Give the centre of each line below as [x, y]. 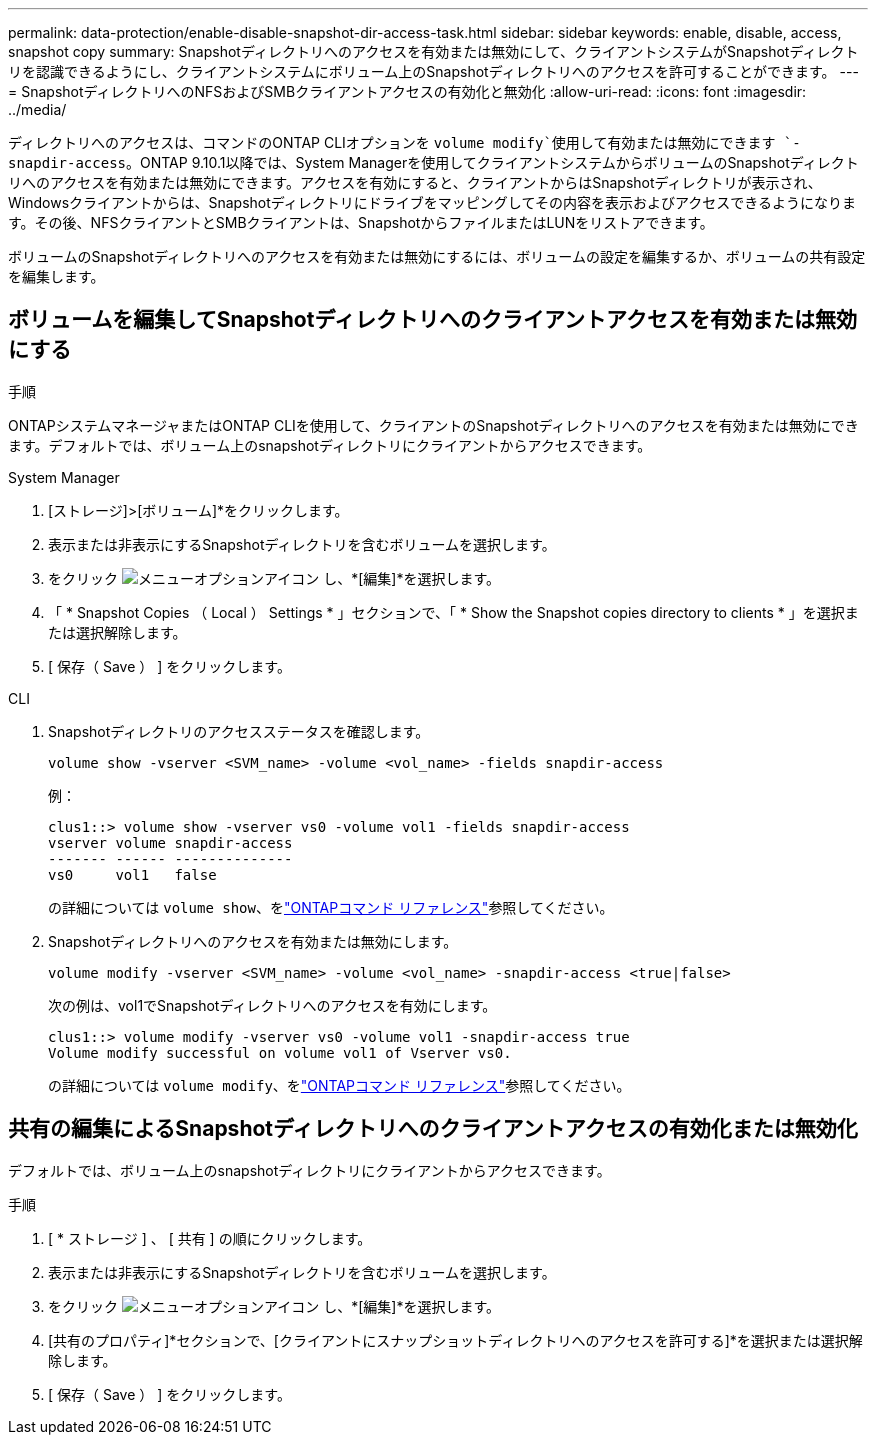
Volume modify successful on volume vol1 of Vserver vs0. [280, 1052]
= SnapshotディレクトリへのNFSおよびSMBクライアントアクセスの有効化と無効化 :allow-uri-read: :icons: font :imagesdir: [407, 91]
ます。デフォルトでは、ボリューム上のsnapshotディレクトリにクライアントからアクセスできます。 [330, 445]
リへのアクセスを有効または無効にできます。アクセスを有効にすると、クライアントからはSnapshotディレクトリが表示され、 [415, 182]
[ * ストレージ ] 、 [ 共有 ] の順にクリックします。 [210, 1238]
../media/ [37, 109]
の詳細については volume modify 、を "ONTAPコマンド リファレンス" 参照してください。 [339, 1085]
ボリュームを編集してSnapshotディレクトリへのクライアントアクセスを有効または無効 [433, 320]
